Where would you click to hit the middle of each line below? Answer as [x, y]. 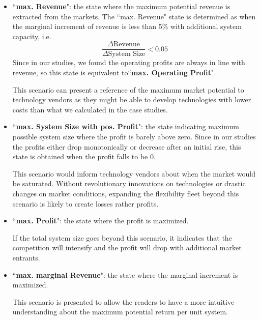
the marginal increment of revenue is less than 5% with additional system [127, 26]
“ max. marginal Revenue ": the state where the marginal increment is [125, 274]
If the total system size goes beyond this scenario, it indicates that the [122, 237]
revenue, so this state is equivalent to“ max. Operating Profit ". [114, 72]
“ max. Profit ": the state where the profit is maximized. [100, 221]
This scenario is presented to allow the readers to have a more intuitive [123, 301]
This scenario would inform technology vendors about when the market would [134, 173]
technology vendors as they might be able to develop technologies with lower [132, 99]
